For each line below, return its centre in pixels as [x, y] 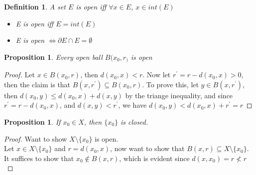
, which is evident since [154, 158]
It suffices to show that [39, 158]
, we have [132, 105]
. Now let [157, 75]
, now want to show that [147, 148]
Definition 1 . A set [35, 6]
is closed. [134, 122]
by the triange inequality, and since [179, 95]
